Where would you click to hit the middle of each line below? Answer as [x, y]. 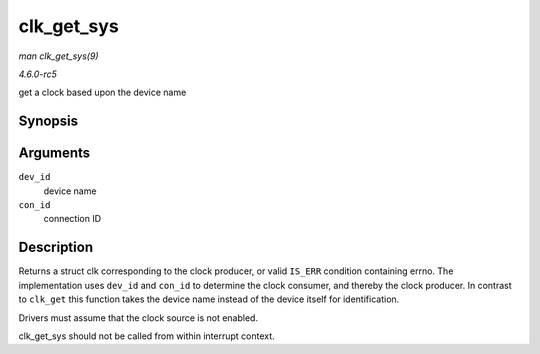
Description [56, 247]
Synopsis [48, 121]
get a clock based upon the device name [102, 92]
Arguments [54, 153]
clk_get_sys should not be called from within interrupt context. [146, 336]
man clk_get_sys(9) [58, 56]
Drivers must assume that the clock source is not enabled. [138, 317]
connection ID [72, 219]
